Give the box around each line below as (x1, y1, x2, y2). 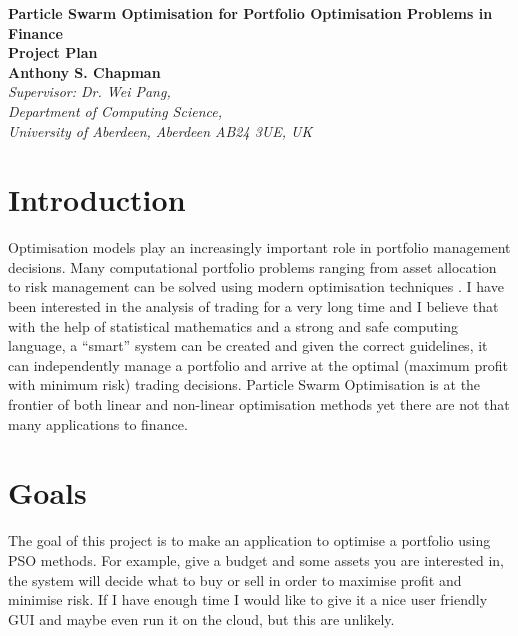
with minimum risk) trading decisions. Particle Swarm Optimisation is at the (8, 374, 481, 395)
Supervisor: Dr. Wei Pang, (8, 81, 171, 102)
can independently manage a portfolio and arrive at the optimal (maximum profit (8, 354, 508, 375)
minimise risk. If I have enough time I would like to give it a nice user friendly (8, 589, 488, 610)
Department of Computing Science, (8, 100, 222, 121)
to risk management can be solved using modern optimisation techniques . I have (8, 276, 504, 297)
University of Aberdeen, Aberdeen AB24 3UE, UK (8, 120, 313, 141)
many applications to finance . (8, 413, 188, 434)
